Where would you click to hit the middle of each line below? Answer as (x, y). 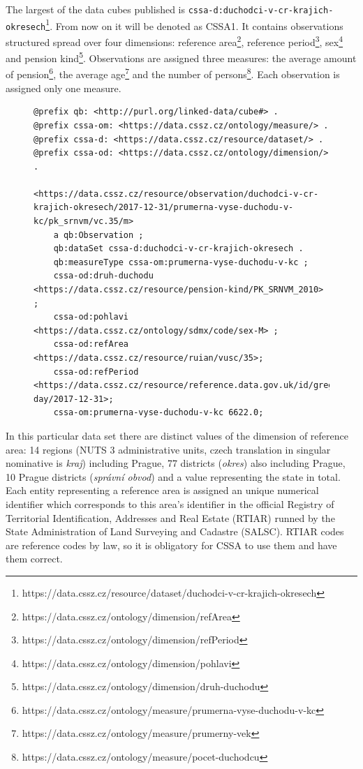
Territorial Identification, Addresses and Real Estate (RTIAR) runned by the (170, 517)
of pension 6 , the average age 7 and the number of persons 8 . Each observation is (173, 73)
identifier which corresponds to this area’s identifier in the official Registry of (170, 503)
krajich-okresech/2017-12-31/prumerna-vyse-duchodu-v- (164, 208)
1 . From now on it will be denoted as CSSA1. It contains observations (194, 24)
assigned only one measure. (64, 88)
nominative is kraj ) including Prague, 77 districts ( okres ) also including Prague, (176, 463)
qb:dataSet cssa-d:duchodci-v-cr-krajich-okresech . (178, 249)
